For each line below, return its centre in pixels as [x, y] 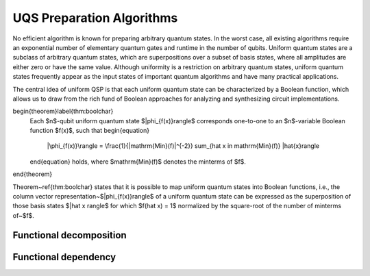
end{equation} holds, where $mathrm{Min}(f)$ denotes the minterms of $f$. [138, 162]
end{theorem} [33, 174]
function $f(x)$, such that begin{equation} [90, 131]
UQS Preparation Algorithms [95, 18]
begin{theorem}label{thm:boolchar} [63, 111]
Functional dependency [64, 257]
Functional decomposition [70, 235]
